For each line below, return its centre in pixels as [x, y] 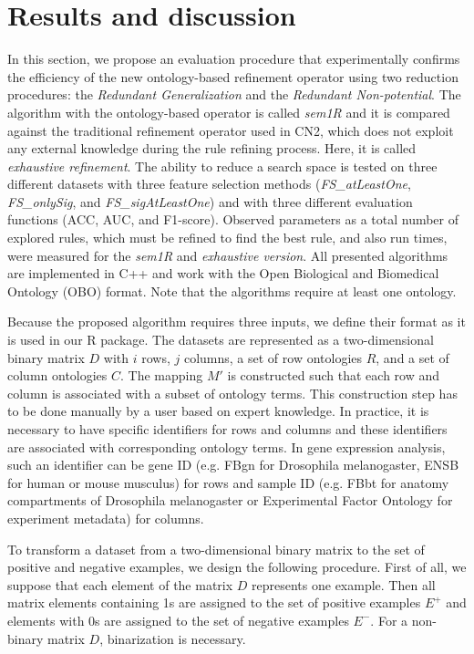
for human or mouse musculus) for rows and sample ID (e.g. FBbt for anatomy [228, 482]
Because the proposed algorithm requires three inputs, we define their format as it [237, 322]
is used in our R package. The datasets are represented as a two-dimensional [221, 340]
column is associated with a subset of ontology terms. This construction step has [232, 393]
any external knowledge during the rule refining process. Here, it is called [212, 148]
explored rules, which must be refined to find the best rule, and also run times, [227, 238]
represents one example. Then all [344, 584]
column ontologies [57, 375]
